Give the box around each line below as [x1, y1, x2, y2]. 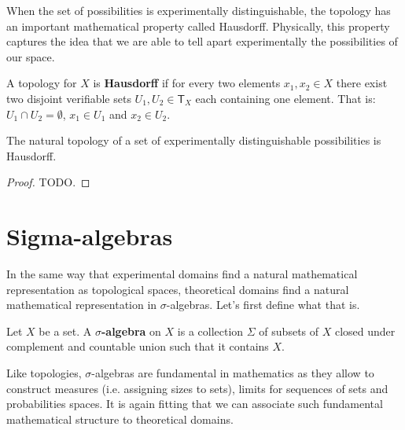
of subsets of [259, 322, 319, 339]
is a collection [177, 322, 244, 339]
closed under [334, 322, 396, 339]
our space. [6, 48, 55, 64]
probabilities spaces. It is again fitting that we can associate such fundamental [6, 395, 383, 412]
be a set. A [39, 322, 92, 339]
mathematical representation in [6, 296, 157, 313]
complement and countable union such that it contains [6, 338, 269, 355]
